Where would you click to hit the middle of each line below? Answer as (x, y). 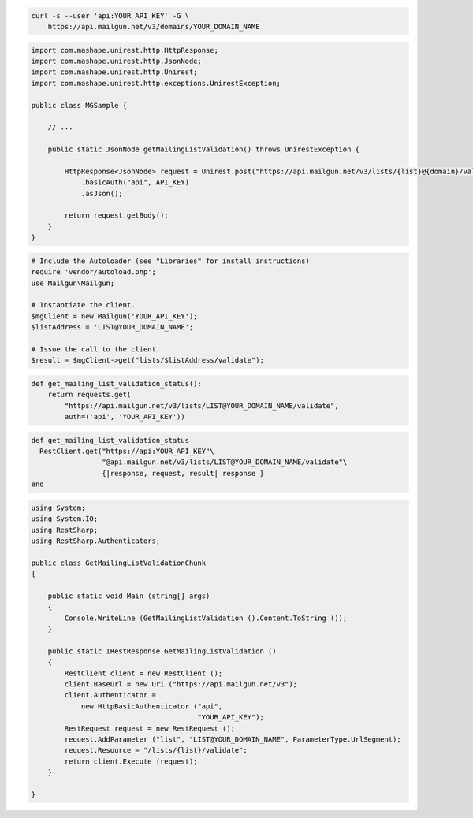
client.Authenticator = (110, 695)
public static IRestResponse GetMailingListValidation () (162, 651)
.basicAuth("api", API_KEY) (135, 182)
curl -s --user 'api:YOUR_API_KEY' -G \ (110, 15)
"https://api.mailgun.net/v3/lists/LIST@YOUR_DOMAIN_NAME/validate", (201, 405)
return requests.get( (89, 395)
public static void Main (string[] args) (129, 596)
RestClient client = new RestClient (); (143, 673)
